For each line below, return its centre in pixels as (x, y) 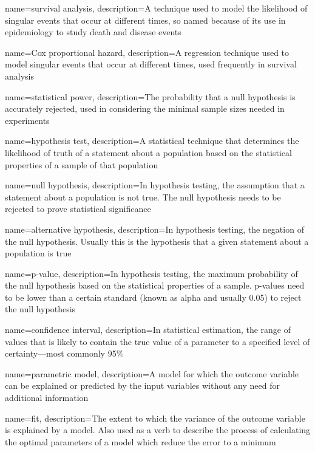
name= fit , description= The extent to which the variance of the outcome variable (155, 418)
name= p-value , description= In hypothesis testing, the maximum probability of (151, 273)
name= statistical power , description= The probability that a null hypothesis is (150, 96)
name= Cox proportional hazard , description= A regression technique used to (147, 52)
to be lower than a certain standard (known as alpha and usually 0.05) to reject (153, 297)
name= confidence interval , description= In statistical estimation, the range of (148, 330)
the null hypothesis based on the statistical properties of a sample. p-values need (155, 285)
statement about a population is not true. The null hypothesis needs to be (143, 197)
